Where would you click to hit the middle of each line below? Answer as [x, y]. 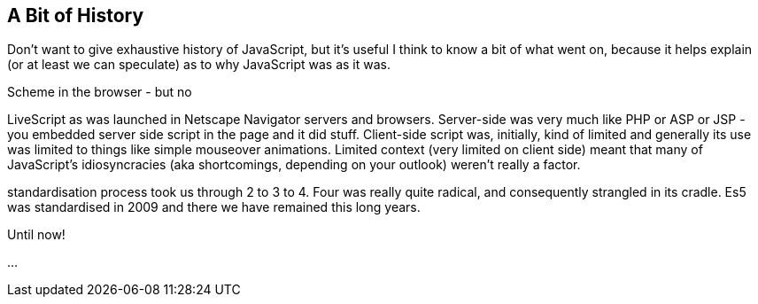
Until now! [36, 235]
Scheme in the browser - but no [100, 92]
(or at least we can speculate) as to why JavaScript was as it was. [199, 65]
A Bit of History [76, 16]
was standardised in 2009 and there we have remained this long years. [214, 207]
